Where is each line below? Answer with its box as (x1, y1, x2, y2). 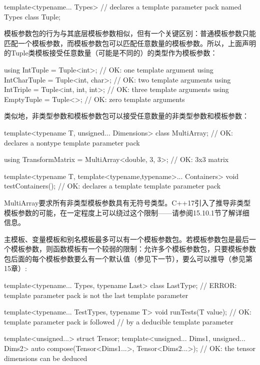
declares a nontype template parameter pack (4, 137, 140, 147)
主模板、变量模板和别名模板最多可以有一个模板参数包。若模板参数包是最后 (4, 233, 249, 244)
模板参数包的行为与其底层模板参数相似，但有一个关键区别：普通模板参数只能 (4, 28, 256, 38)
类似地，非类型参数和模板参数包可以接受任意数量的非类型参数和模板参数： (4, 110, 249, 121)
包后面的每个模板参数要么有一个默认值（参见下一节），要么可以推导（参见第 (4, 253, 252, 263)
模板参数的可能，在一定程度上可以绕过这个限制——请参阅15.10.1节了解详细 (4, 207, 249, 217)
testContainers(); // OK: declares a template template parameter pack (4, 180, 221, 191)
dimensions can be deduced (4, 352, 87, 363)
